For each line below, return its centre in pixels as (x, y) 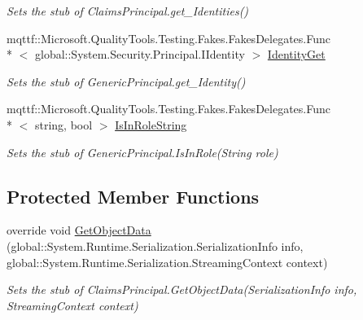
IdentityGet (296, 54)
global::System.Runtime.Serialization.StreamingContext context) (167, 262)
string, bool (63, 124)
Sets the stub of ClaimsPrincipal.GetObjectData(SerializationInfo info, (182, 289)
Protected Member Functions (133, 196)
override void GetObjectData (79, 230)
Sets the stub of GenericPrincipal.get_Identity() (126, 81)
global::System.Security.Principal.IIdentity (140, 54)
